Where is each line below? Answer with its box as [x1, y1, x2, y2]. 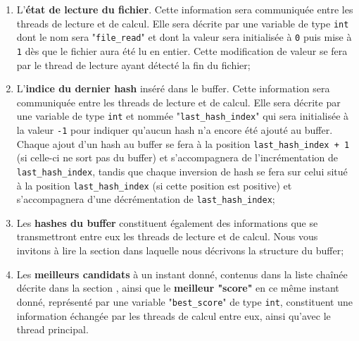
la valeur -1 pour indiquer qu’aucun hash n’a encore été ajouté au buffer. [16, 123, 333, 137]
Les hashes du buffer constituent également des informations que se [16, 215, 318, 230]
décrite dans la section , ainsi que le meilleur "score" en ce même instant [16, 280, 339, 295]
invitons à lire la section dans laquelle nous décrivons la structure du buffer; [16, 243, 344, 258]
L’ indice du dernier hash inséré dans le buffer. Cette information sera [16, 81, 330, 96]
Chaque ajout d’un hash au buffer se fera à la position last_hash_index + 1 [16, 136, 350, 151]
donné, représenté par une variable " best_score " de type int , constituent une [16, 294, 353, 309]
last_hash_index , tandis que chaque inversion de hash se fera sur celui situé [16, 163, 348, 178]
